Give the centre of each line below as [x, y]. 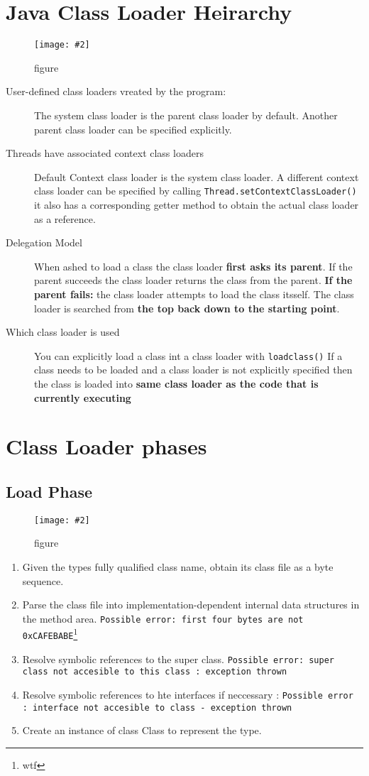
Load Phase [49, 491]
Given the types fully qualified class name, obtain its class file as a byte [178, 567]
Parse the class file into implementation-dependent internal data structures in [191, 605]
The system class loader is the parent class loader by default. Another [186, 115]
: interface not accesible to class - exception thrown [157, 707]
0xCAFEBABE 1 [50, 634]
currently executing [83, 397]
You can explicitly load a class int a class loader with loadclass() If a [188, 355]
